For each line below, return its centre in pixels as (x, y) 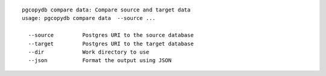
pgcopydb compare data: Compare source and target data (106, 10)
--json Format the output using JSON (100, 61)
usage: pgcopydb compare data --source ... (89, 18)
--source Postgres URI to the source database (111, 35)
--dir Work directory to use (89, 52)
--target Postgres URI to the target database (111, 43)
